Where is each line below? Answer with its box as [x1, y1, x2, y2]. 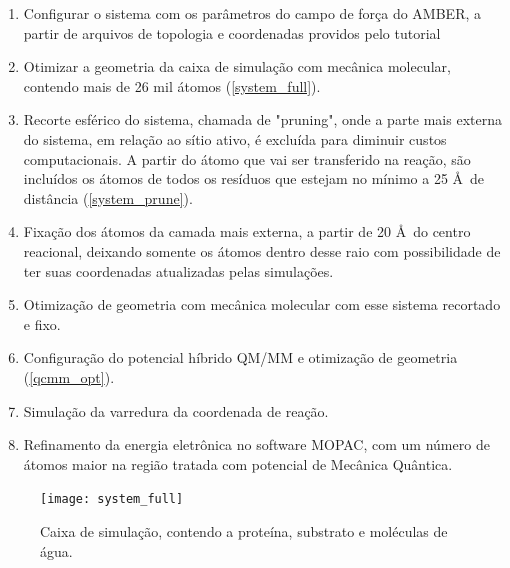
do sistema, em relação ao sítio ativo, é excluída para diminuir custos [23, 128, 447, 149]
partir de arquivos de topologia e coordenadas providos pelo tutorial [23, 22, 441, 43]
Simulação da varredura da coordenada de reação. [23, 400, 329, 421]
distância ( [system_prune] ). [23, 187, 193, 208]
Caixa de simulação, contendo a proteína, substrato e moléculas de [40, 520, 448, 541]
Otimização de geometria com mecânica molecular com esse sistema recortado [23, 294, 501, 315]
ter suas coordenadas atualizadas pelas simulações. [23, 260, 334, 281]
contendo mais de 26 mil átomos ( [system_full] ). [23, 75, 321, 96]
